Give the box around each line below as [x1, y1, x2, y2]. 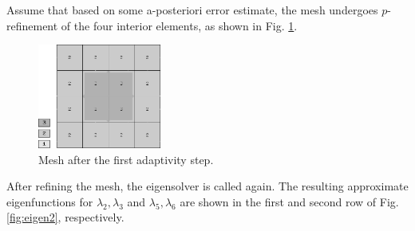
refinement [6, 17, 58, 33]
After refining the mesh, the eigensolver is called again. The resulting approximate [6, 178, 409, 194]
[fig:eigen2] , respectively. [6, 209, 125, 225]
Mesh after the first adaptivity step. [38, 151, 214, 167]
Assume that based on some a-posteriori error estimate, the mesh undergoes [6, 2, 378, 18]
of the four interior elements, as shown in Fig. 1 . [61, 17, 298, 33]
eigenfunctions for [6, 193, 93, 209]
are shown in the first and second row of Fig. [180, 193, 399, 209]
